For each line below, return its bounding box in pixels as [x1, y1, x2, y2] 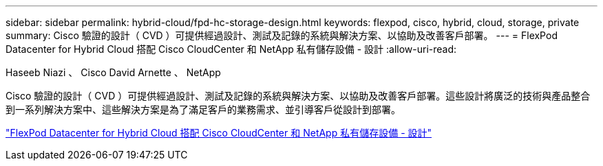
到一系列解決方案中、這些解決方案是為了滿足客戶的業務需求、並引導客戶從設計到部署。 [6, 104, 401, 115]
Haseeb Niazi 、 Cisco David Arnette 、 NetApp [6, 67, 221, 78]
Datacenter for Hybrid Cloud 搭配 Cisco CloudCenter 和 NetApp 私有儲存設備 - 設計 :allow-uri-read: [6, 43, 457, 55]
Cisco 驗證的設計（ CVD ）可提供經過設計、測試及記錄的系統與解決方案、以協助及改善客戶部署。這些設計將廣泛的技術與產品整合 [6, 90, 591, 102]
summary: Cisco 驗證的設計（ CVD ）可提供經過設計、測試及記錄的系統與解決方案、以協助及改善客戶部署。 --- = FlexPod [6, 29, 558, 41]
